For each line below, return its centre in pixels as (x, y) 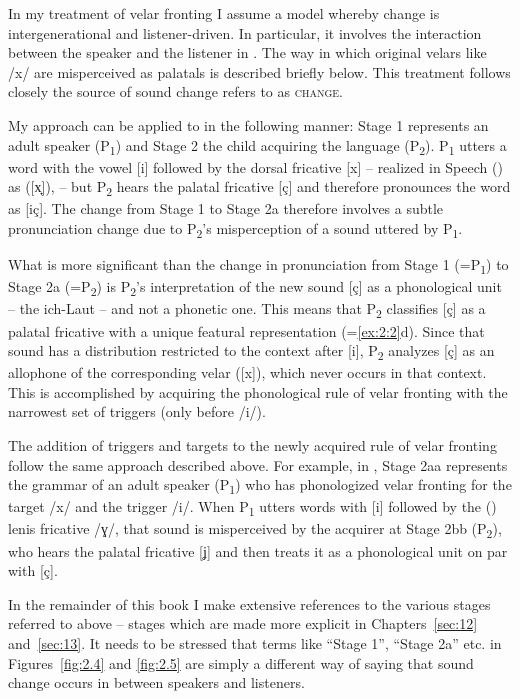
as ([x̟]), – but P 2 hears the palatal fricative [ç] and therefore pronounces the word (259, 188)
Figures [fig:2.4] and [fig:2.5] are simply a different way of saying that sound (241, 662)
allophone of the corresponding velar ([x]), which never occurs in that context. (247, 372)
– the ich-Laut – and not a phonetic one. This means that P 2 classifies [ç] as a (247, 310)
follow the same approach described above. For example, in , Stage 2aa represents (258, 464)
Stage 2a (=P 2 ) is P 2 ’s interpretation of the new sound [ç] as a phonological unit (255, 288)
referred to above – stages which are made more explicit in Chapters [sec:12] (243, 623)
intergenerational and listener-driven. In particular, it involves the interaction (245, 32)
